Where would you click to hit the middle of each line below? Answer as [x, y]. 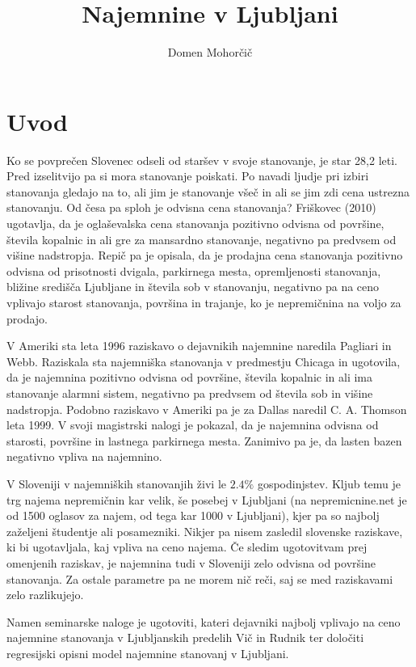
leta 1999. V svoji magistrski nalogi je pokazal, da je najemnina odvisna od [193, 425]
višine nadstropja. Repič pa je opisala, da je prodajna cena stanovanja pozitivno [205, 255]
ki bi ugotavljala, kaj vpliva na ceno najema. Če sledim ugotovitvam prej [187, 547]
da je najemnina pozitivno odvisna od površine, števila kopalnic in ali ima [189, 377]
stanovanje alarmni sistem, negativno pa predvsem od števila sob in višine [190, 393]
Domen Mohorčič [210, 52]
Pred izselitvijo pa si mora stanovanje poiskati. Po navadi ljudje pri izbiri [188, 176]
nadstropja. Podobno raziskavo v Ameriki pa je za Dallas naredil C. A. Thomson [207, 409]
